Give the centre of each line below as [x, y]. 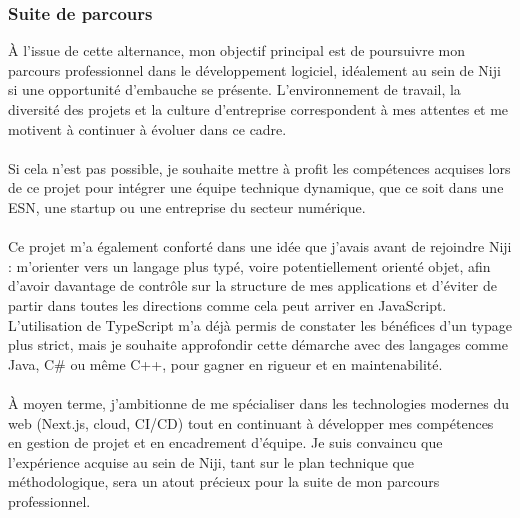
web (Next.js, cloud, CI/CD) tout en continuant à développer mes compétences [251, 422]
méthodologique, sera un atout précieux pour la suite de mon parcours [224, 481]
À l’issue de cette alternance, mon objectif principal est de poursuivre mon [237, 50]
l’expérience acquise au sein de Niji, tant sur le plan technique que [211, 461]
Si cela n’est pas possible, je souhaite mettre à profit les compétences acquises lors [259, 167]
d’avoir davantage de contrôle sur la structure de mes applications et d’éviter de [252, 285]
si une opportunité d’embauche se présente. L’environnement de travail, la [234, 89]
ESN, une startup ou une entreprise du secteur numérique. [187, 206]
